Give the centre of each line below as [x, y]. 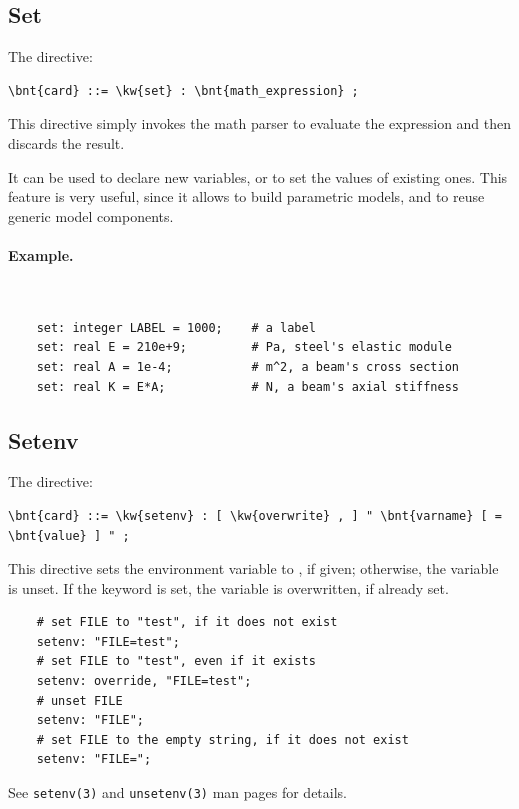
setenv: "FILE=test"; [108, 641]
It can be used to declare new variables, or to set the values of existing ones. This [258, 176]
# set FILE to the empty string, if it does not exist [222, 739]
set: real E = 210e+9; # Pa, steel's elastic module [244, 347]
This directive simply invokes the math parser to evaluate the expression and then [260, 123]
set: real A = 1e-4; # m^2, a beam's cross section [248, 366]
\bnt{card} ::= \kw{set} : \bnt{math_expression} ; [183, 90]
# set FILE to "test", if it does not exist [187, 622]
